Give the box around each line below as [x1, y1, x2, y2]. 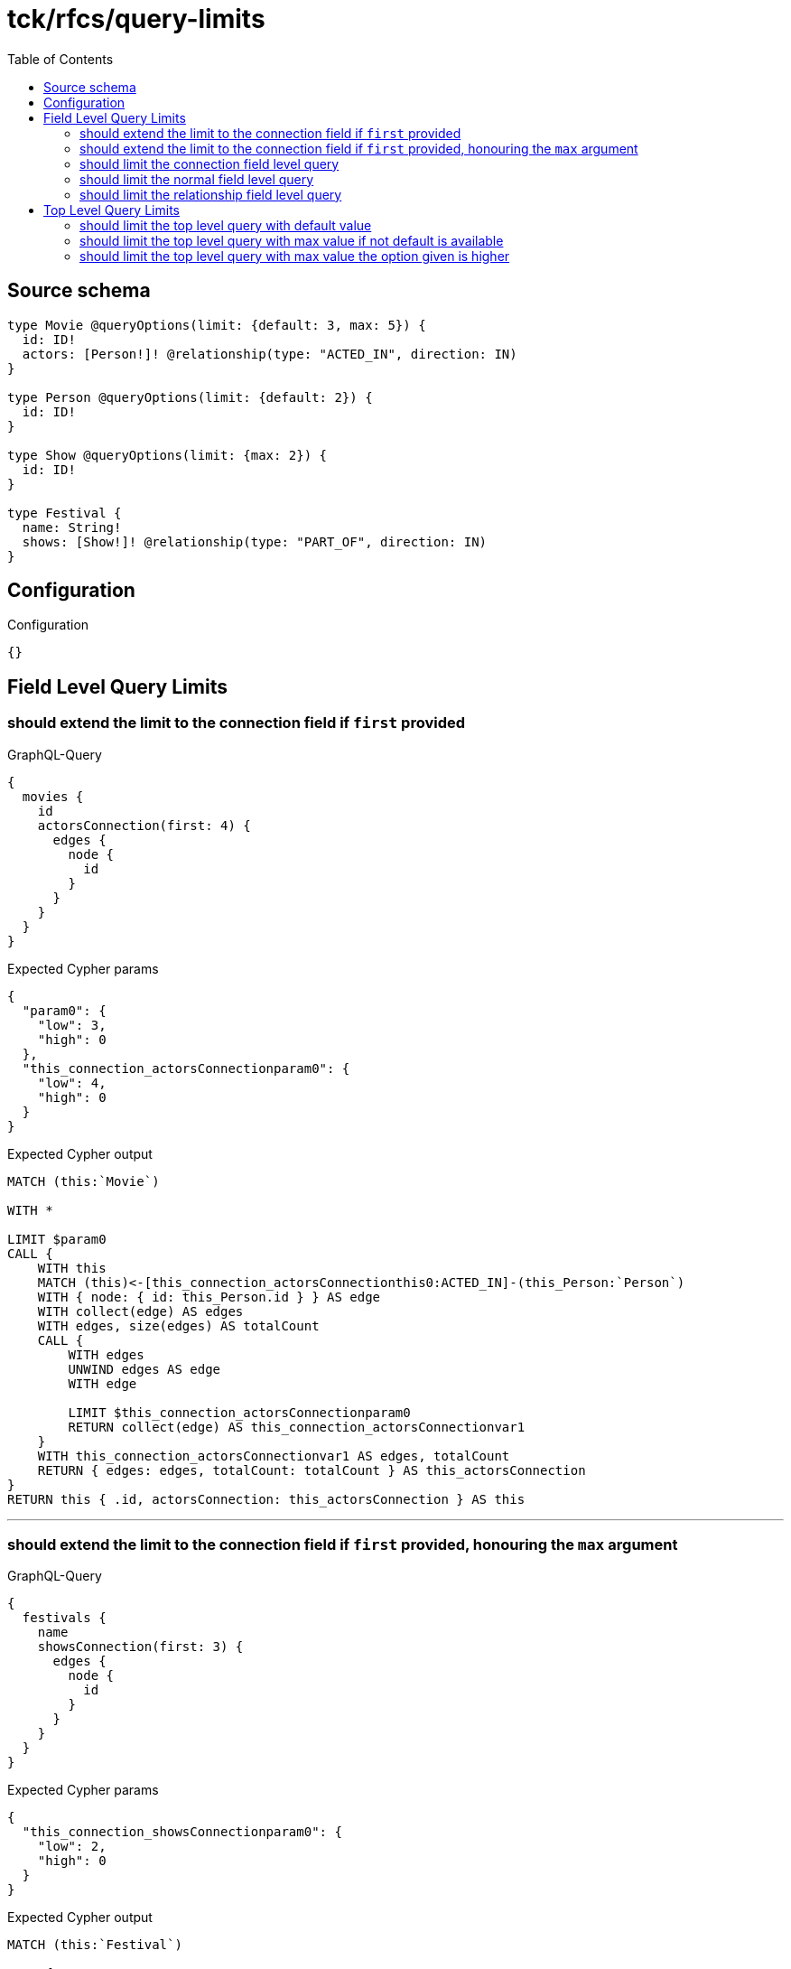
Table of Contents [7, 51, 114, 67]
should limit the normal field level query [79, 171, 314, 187]
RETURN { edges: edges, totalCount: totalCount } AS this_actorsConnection [37, 1462, 586, 1478]
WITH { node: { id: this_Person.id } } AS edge [37, 1289, 381, 1304]
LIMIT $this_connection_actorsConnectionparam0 [68, 1404, 411, 1420]
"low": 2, [37, 1839, 107, 1854]
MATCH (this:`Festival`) [7, 1937, 182, 1953]
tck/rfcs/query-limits [7, 4, 265, 34]
